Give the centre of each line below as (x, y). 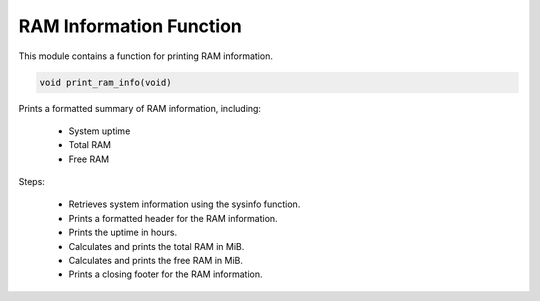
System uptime (99, 131)
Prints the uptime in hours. (123, 232)
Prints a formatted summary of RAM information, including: (140, 108)
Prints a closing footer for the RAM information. (166, 274)
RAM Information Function (130, 26)
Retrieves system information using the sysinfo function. (184, 204)
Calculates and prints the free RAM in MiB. (156, 261)
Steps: (31, 182)
